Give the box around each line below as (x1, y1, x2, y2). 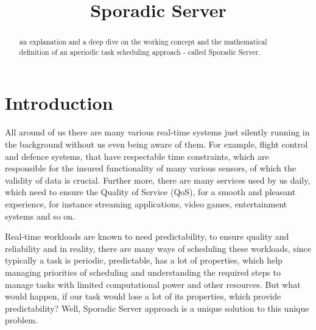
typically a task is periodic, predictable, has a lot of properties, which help (5, 254, 283, 267)
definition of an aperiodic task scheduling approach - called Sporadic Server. (19, 46, 261, 57)
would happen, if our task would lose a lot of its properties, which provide (5, 290, 281, 303)
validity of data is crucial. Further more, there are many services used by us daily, (5, 173, 311, 186)
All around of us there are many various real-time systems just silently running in (5, 126, 310, 138)
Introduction (5, 90, 113, 115)
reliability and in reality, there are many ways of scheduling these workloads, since (5, 242, 312, 254)
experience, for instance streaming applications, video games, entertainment (5, 197, 287, 210)
